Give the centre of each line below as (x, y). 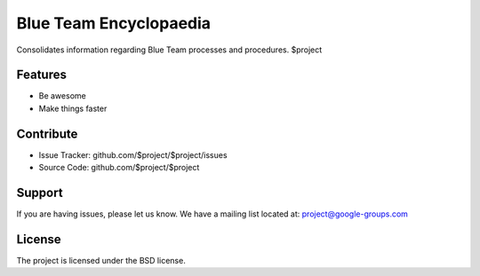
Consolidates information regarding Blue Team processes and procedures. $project (169, 50)
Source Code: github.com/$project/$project (119, 168)
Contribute (47, 134)
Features (41, 75)
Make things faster (73, 108)
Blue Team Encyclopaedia (114, 23)
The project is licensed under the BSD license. (101, 260)
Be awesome (62, 96)
